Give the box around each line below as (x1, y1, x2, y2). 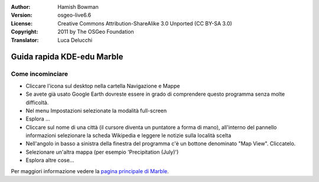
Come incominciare (11, 70, 69, 78)
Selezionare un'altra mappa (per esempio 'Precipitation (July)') (25, 148, 179, 155)
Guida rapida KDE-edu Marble (11, 52, 123, 62)
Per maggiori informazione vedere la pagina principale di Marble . (11, 167, 169, 174)
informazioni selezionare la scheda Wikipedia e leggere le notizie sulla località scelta (25, 132, 232, 139)
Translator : (11, 36, 39, 44)
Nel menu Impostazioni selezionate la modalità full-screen (25, 107, 167, 114)
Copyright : (11, 28, 38, 35)
